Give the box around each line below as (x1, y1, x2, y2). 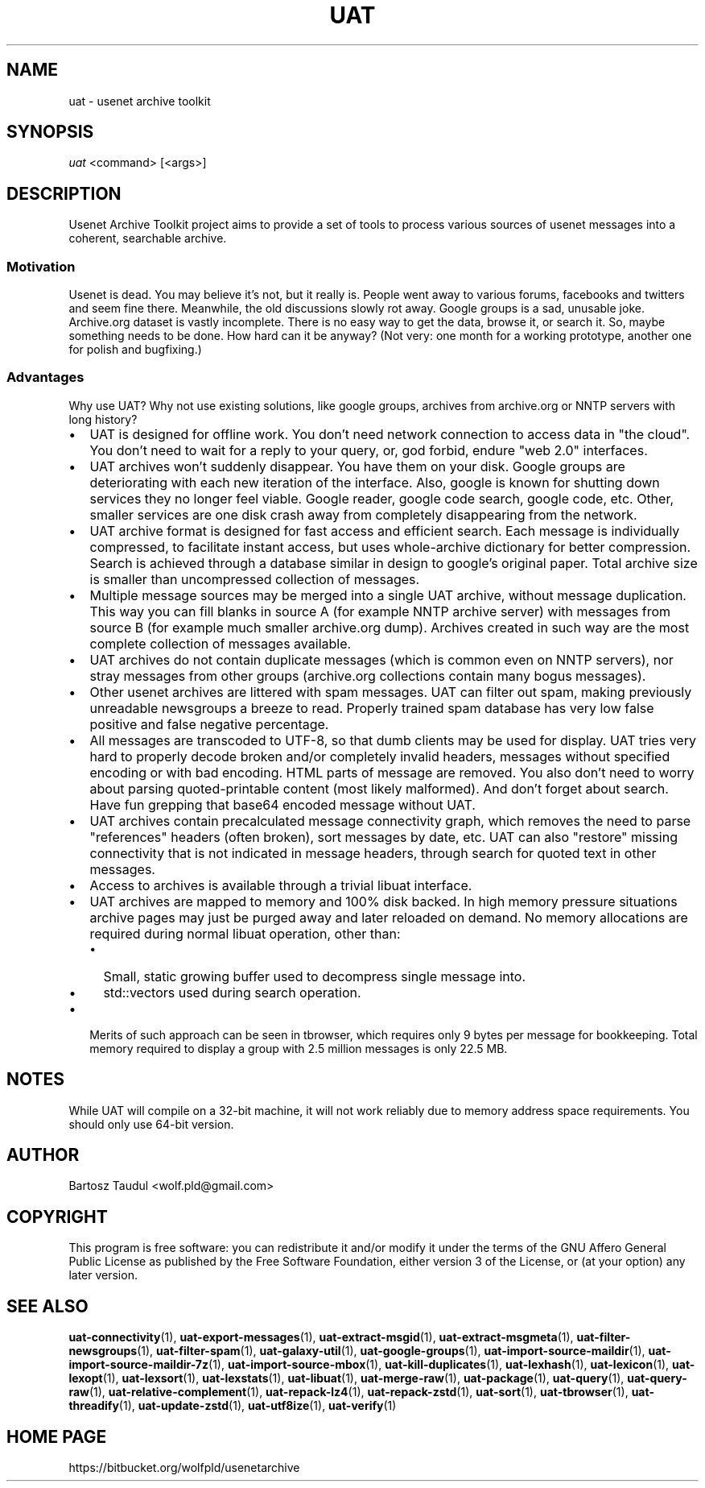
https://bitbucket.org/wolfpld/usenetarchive (68, 1461, 300, 1474)
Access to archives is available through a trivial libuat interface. (89, 877, 472, 893)
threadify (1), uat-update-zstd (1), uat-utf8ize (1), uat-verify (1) (68, 1399, 397, 1413)
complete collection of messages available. (89, 635, 352, 652)
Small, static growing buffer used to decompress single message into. (103, 968, 526, 984)
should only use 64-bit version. (68, 1117, 234, 1131)
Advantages (6, 369, 85, 386)
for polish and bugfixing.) (68, 342, 202, 357)
